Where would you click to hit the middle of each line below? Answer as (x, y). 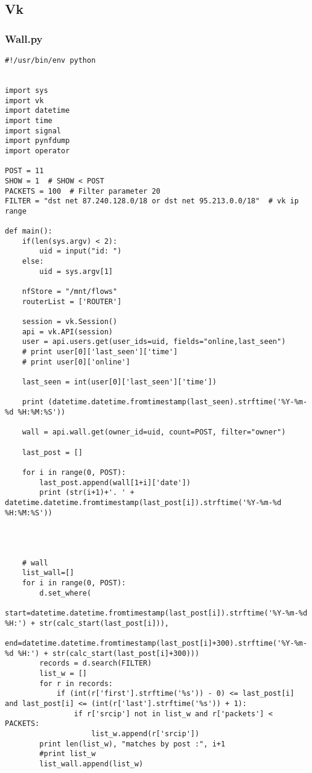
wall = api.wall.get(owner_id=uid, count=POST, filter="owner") (154, 432)
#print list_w (68, 754)
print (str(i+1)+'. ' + (87, 493)
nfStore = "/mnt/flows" (70, 292)
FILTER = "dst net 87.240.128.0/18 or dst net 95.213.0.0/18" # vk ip (152, 201)
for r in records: (76, 683)
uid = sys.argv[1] (76, 271)
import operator (37, 151)
